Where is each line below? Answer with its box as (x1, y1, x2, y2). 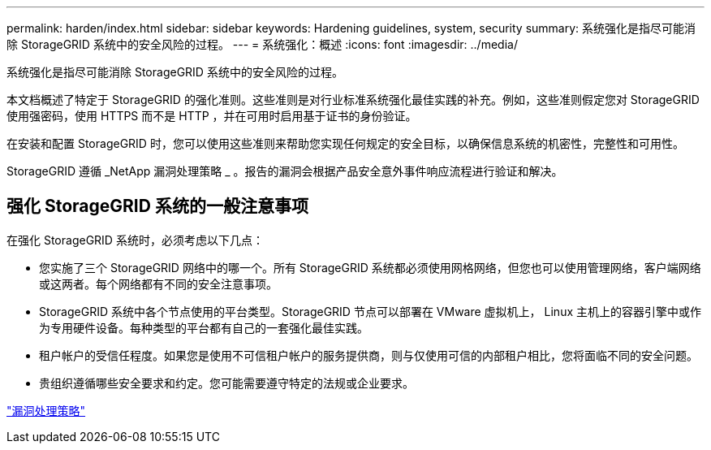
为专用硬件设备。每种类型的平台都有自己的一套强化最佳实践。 (39, 320, 368, 335)
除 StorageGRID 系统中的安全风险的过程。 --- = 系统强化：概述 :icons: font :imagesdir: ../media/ (6, 37, 518, 51)
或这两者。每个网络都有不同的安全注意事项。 (39, 276, 278, 291)
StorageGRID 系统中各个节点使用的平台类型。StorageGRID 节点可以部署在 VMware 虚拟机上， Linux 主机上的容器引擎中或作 (39, 304, 701, 318)
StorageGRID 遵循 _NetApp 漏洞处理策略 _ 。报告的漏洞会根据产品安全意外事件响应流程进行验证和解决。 (6, 164, 563, 178)
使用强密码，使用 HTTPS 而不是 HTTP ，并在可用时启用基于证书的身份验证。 (6, 109, 417, 123)
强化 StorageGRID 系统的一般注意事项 (6, 196, 308, 217)
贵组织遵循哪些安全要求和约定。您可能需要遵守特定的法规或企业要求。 (39, 375, 414, 390)
